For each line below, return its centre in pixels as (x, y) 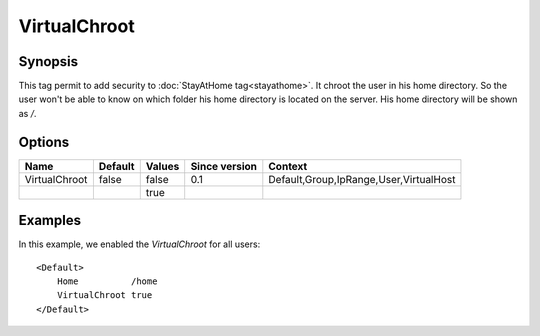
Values (162, 166)
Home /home (107, 281)
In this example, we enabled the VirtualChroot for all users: (139, 244)
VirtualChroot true (104, 295)
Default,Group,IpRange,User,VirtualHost (362, 179)
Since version (224, 166)
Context (288, 166)
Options (44, 141)
